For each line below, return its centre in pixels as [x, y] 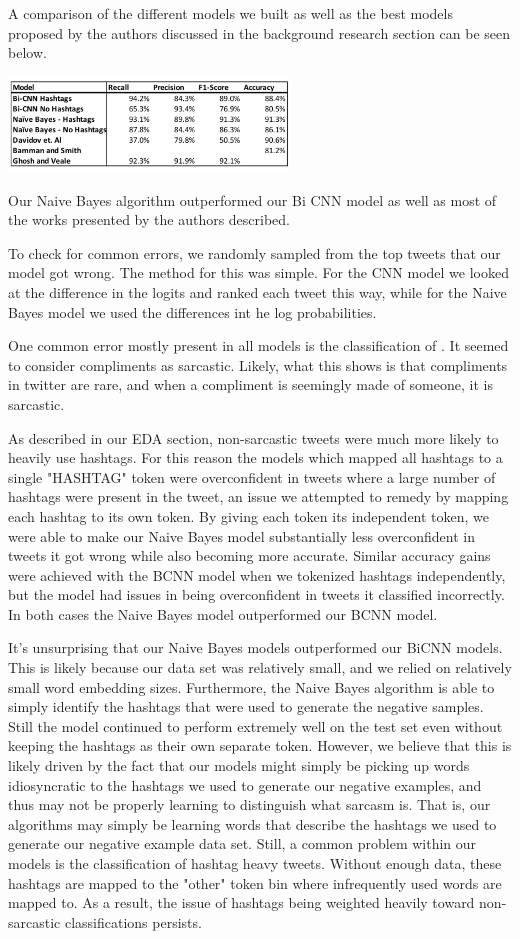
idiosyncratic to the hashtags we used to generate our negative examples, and [245, 784]
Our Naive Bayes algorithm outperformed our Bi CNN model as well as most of [252, 199]
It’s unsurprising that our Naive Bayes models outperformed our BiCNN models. [255, 647]
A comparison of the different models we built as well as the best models [230, 13]
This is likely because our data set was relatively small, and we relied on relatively [260, 667]
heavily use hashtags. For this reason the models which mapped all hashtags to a [255, 457]
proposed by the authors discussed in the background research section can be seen [259, 32]
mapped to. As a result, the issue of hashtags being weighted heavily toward [241, 902]
